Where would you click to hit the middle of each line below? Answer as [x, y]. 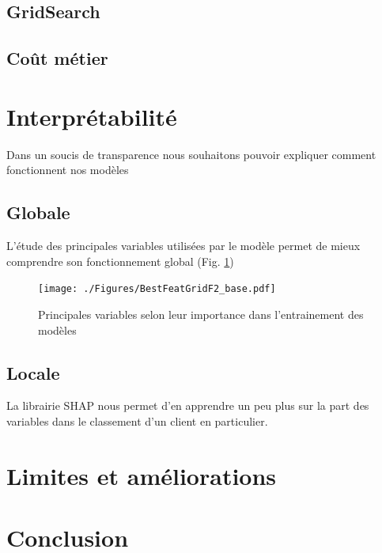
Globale [38, 212]
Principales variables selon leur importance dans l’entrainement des [201, 314]
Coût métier [57, 58]
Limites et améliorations [142, 475]
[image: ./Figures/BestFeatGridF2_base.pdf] [157, 289]
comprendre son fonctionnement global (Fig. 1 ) [120, 261]
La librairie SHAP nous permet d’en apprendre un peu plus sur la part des [188, 405]
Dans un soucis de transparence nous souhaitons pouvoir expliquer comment [191, 154]
